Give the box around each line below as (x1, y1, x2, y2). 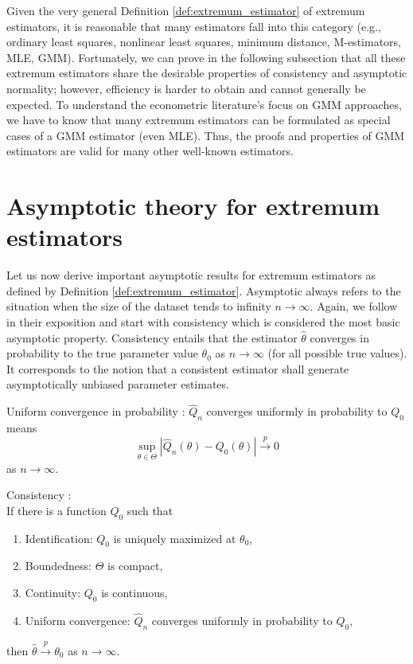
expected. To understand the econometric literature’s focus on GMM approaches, (6, 96, 402, 112)
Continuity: (25, 584, 81, 600)
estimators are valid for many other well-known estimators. (6, 143, 294, 159)
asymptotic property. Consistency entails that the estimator (6, 329, 298, 346)
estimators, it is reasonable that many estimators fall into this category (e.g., (6, 18, 381, 34)
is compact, (107, 557, 163, 574)
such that (127, 502, 173, 518)
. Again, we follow (310, 298, 398, 314)
